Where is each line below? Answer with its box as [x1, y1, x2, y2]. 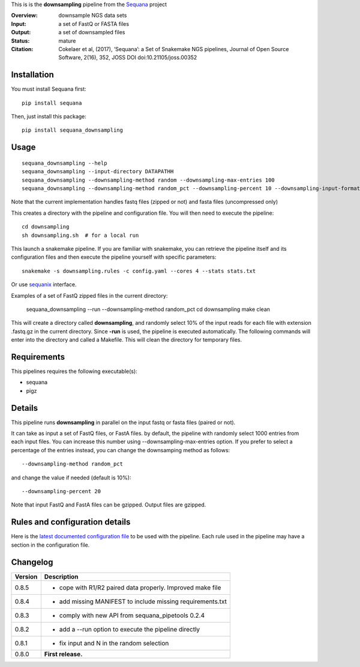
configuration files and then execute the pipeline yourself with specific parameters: [11, 253, 217, 261]
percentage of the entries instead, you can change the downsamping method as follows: [11, 446, 230, 453]
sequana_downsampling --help [22, 159, 107, 167]
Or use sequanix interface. [11, 281, 77, 288]
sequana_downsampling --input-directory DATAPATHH [22, 168, 174, 175]
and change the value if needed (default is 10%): [11, 474, 131, 481]
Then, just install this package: [11, 113, 87, 120]
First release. [44, 650, 83, 658]
